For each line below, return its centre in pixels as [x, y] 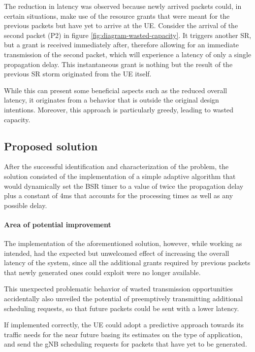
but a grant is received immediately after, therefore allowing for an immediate [122, 45]
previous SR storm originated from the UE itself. [78, 74]
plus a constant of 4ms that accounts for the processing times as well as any [119, 195]
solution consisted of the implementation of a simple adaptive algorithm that [120, 176]
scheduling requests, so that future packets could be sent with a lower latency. [122, 308]
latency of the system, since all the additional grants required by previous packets [127, 263]
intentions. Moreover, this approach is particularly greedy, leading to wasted [119, 109]
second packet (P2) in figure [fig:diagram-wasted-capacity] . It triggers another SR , [128, 35]
